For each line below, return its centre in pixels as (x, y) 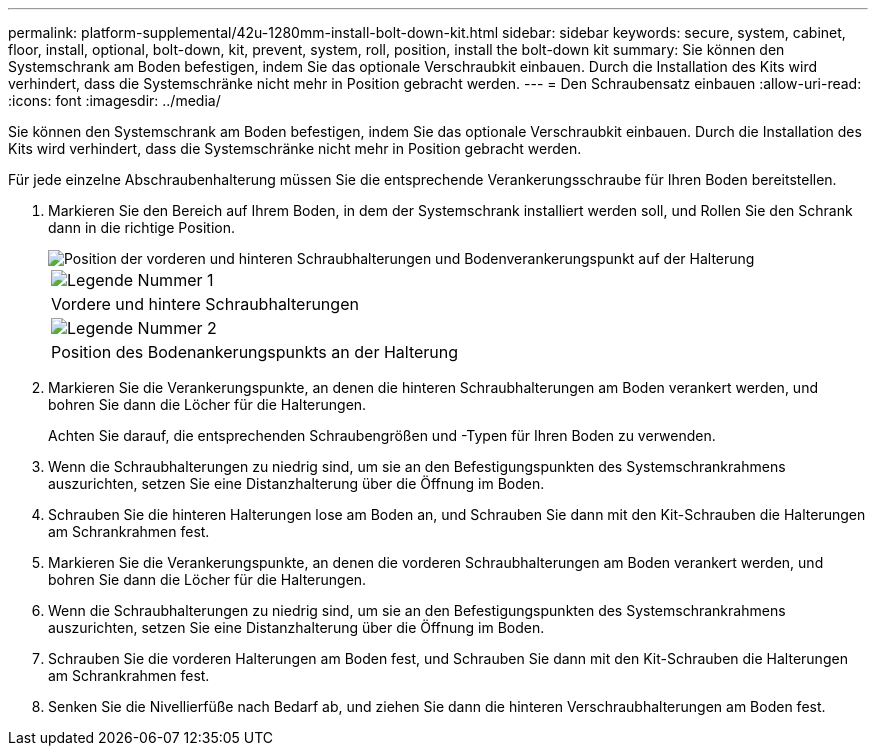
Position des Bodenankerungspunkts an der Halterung (255, 352)
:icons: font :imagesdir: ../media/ (114, 100)
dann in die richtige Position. (142, 227)
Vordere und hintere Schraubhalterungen (205, 304)
